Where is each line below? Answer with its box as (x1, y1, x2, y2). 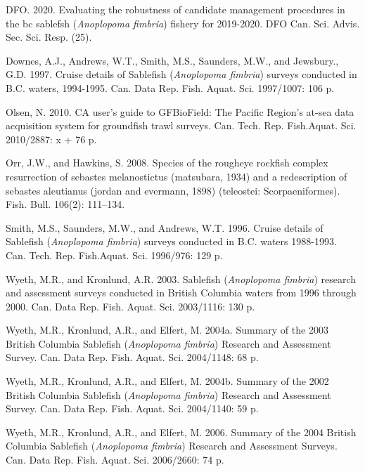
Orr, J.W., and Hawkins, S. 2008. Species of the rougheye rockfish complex (6, 155, 328, 170)
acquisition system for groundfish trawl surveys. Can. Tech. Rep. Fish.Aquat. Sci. (6, 118, 357, 133)
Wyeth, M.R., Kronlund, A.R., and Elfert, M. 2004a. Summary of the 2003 (6, 322, 328, 337)
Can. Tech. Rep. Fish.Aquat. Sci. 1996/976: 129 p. (6, 247, 223, 262)
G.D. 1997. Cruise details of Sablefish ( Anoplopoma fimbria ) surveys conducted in (6, 67, 357, 81)
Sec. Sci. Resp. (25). (6, 29, 92, 44)
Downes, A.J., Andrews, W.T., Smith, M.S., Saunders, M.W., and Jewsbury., (6, 53, 339, 67)
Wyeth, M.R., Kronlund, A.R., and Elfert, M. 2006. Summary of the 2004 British (6, 424, 357, 439)
